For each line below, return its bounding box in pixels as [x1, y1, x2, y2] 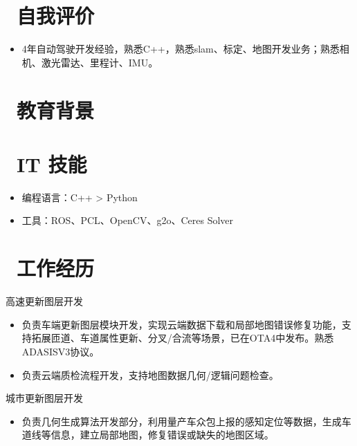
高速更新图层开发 [6, 294, 83, 308]
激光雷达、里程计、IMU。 [41, 55, 158, 69]
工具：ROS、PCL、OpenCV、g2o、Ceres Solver [21, 213, 234, 227]
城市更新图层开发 [6, 391, 83, 405]
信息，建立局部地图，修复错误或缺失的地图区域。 [51, 427, 274, 442]
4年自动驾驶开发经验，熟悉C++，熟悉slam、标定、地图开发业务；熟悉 [21, 41, 340, 56]
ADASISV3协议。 [21, 344, 100, 358]
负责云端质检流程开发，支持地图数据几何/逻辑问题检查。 [21, 367, 279, 382]
